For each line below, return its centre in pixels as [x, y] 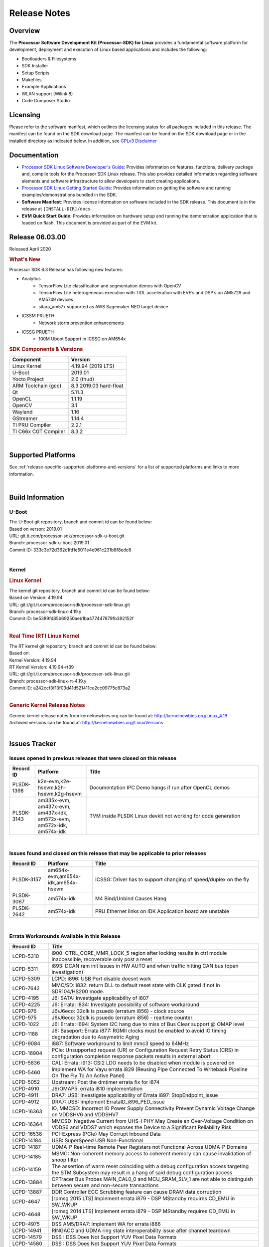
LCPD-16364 [27, 1124]
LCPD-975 [24, 1018]
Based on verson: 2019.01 [36, 529]
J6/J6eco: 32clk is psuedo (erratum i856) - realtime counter [122, 1018]
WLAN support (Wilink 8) [47, 94]
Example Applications [44, 87]
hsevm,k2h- [52, 787]
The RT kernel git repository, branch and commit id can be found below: [83, 646]
